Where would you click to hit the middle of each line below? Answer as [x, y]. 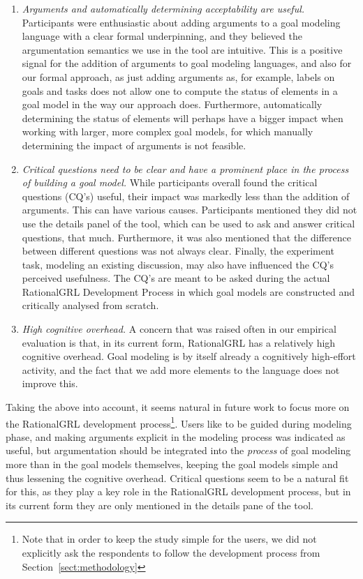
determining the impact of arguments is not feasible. [134, 145]
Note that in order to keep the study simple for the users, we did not [169, 539]
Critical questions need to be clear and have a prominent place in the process [185, 168]
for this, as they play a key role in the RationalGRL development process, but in [178, 491]
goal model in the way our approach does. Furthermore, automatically [172, 104]
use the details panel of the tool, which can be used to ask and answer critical [188, 223]
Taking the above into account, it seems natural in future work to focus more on [178, 407]
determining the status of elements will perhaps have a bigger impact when [183, 118]
